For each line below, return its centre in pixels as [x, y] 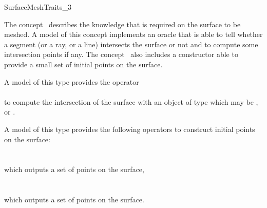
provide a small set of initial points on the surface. [83, 64]
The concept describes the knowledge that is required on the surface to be [122, 24]
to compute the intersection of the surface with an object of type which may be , [131, 101]
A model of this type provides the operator [72, 81]
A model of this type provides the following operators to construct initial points [130, 129]
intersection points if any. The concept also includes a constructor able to [121, 54]
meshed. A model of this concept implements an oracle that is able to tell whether [133, 34]
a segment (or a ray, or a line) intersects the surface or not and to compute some [131, 44]
